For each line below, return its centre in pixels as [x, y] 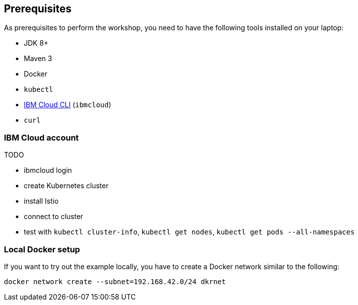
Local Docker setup [42, 249]
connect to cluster [54, 217]
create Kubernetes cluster [66, 186]
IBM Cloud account [41, 137]
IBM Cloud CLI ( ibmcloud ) [68, 105]
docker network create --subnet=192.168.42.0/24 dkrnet [115, 281]
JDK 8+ [36, 43]
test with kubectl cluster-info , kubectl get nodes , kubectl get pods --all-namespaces [189, 232]
